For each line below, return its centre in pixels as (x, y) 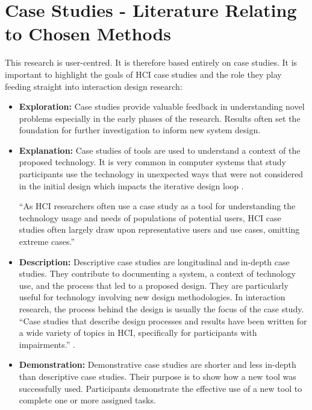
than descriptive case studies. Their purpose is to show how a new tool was (158, 376)
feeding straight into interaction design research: (94, 86)
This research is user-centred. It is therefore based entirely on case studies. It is (151, 62)
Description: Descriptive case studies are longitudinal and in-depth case (154, 261)
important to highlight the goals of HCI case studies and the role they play (143, 74)
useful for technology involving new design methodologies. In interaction (152, 297)
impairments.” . (47, 344)
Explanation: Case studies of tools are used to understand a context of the (160, 150)
